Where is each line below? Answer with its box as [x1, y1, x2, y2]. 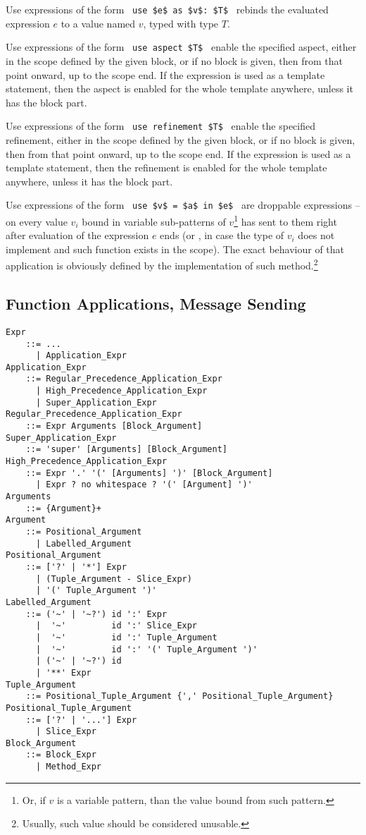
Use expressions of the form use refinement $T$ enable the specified [6, 118, 316, 133]
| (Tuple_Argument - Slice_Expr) [35, 573, 192, 584]
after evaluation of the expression [6, 228, 149, 243]
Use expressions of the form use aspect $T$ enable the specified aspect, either [6, 39, 357, 54]
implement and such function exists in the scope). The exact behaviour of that [6, 241, 345, 256]
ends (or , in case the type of [160, 228, 284, 243]
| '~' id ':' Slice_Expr [35, 621, 198, 631]
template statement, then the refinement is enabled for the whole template [6, 160, 327, 175]
